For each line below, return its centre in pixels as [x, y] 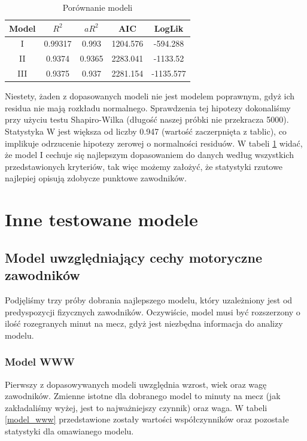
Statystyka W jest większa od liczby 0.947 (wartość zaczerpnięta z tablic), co [146, 131]
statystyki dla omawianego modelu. [69, 431]
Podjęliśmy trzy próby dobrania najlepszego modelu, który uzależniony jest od [149, 299]
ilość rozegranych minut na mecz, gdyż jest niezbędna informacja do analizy [144, 323]
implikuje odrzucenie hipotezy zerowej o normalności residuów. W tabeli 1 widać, [154, 143]
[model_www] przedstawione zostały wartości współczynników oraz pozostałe [147, 419]
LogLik [169, 28]
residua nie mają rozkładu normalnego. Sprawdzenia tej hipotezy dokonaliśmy [148, 107]
